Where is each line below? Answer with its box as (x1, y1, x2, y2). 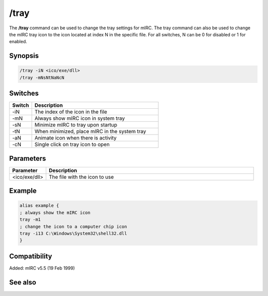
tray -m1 (19, 217, 41, 222)
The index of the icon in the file (34, 108, 108, 115)
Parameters (9, 154, 46, 162)
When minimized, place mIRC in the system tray (34, 128, 146, 135)
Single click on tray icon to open (34, 141, 110, 148)
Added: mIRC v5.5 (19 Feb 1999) (9, 265, 75, 271)
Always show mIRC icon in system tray (34, 115, 125, 122)
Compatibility (9, 252, 52, 260)
